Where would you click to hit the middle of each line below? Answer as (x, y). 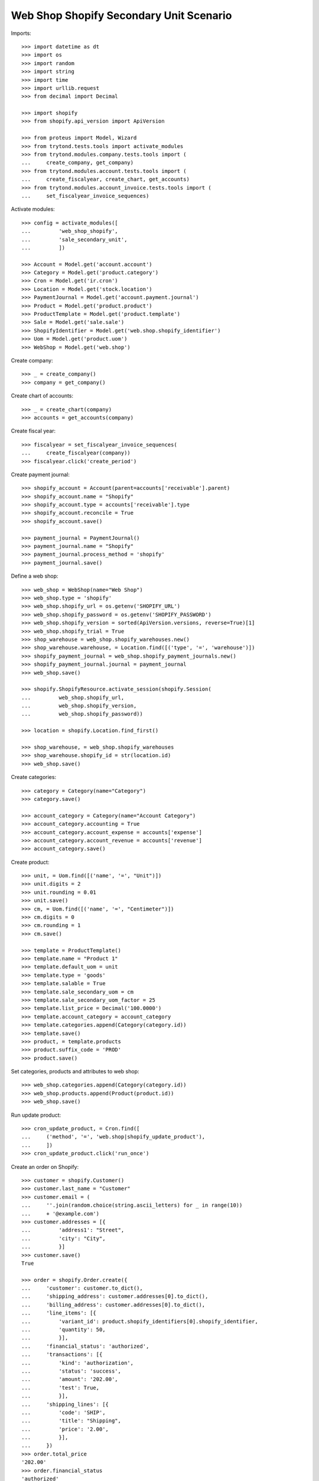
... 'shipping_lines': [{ (65, 1404)
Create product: (30, 862)
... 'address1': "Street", (73, 1230)
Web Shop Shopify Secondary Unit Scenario (121, 15)
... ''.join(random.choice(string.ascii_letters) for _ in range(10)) (132, 1205)
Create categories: (33, 777)
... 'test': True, (61, 1387)
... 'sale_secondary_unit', (74, 239)
